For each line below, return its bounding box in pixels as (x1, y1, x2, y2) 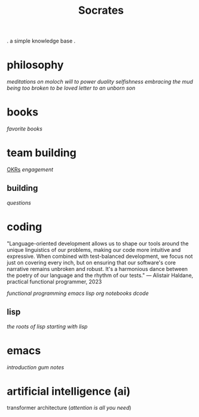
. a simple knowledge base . (7, 37, 76, 45)
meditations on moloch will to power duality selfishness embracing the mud (7, 78, 194, 86)
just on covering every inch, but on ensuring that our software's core (7, 258, 176, 266)
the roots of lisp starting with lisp (7, 322, 88, 330)
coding (7, 220, 42, 233)
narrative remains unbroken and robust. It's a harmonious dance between (7, 265, 188, 272)
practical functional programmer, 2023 (7, 278, 102, 285)
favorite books (7, 125, 42, 132)
